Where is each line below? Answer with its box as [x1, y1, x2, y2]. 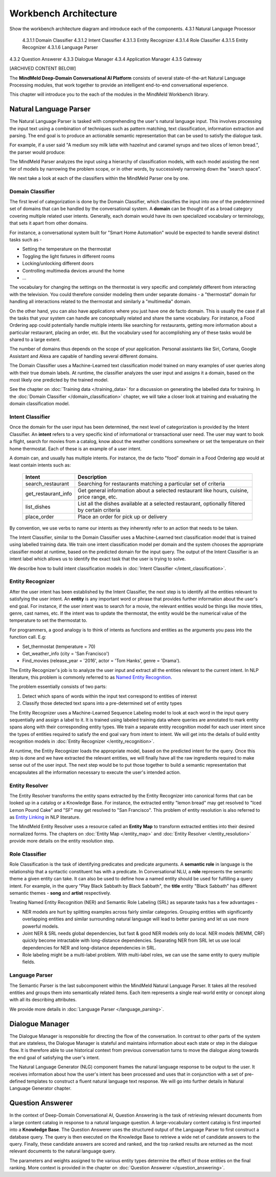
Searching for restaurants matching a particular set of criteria [77, 480, 225, 487]
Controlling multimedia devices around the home [22, 267, 125, 274]
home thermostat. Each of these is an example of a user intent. [9, 446, 142, 452]
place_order [25, 513, 54, 520]
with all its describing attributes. [9, 997, 77, 1003]
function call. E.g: [9, 634, 47, 640]
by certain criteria [77, 506, 121, 513]
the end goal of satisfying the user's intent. [9, 1054, 100, 1060]
